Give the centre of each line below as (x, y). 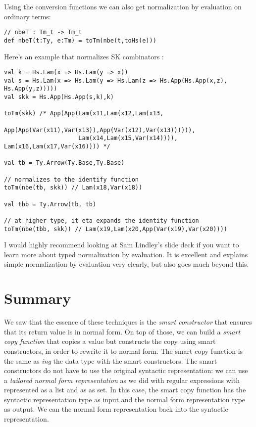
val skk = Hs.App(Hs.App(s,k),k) (59, 97)
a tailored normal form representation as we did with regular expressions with (122, 380)
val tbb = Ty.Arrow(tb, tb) (50, 204)
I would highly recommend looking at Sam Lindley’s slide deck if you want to (122, 245)
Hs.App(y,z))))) (31, 89)
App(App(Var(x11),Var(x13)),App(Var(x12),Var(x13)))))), (100, 130)
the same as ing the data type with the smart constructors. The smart (111, 360)
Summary (38, 298)
